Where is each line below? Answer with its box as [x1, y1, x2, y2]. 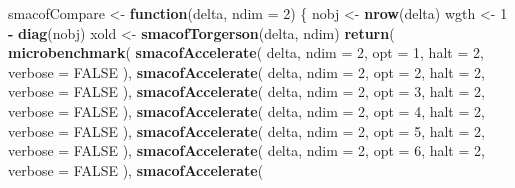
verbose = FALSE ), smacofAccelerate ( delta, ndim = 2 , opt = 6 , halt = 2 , [8, 140, 485, 161]
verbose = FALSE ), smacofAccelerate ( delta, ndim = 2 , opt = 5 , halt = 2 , [8, 120, 485, 141]
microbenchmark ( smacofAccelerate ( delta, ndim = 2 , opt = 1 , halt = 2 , [8, 42, 484, 63]
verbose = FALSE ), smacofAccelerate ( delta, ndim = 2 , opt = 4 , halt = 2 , [8, 100, 485, 121]
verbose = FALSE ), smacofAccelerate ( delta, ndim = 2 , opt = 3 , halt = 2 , [8, 81, 485, 102]
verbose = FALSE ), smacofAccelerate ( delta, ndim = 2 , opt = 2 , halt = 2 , [8, 61, 485, 82]
